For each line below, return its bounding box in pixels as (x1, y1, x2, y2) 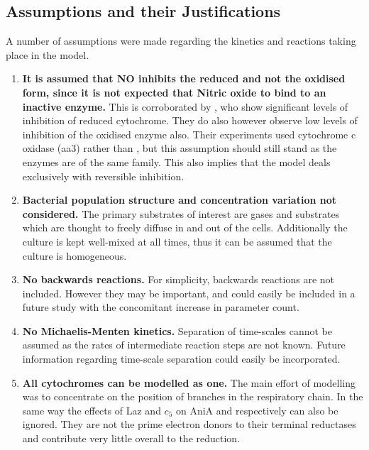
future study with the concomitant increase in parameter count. (22, 300, 299, 314)
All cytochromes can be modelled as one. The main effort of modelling (22, 375, 356, 390)
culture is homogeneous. (22, 248, 127, 263)
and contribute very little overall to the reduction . (22, 431, 241, 446)
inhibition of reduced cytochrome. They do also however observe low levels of (22, 113, 358, 128)
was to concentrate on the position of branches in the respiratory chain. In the (22, 389, 363, 404)
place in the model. (6, 47, 89, 62)
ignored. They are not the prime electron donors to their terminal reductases (22, 417, 356, 432)
